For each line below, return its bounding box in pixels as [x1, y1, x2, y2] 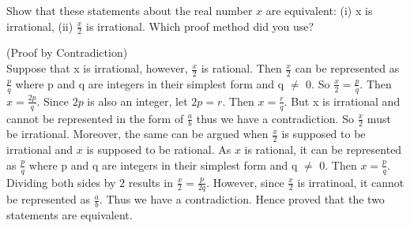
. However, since [206, 174, 284, 190]
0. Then [319, 156, 357, 173]
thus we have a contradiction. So [196, 110, 354, 126]
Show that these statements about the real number [6, 2, 253, 18]
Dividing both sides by [6, 174, 116, 190]
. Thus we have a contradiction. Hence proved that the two [99, 191, 385, 207]
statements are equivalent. [6, 207, 133, 223]
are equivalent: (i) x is [265, 2, 373, 18]
